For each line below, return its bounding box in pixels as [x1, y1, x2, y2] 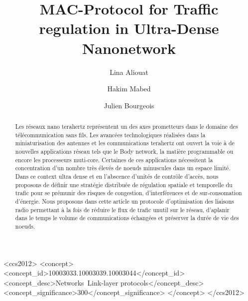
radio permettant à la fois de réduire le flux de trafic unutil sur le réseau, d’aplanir [15, 205, 230, 214]
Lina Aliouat [110, 66, 148, 77]
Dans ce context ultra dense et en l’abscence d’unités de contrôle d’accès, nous [15, 172, 219, 181]
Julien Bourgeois [104, 100, 154, 110]
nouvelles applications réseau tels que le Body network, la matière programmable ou [15, 147, 234, 156]
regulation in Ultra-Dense [39, 18, 219, 38]
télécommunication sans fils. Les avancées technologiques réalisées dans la [15, 130, 206, 139]
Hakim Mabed [107, 83, 151, 94]
